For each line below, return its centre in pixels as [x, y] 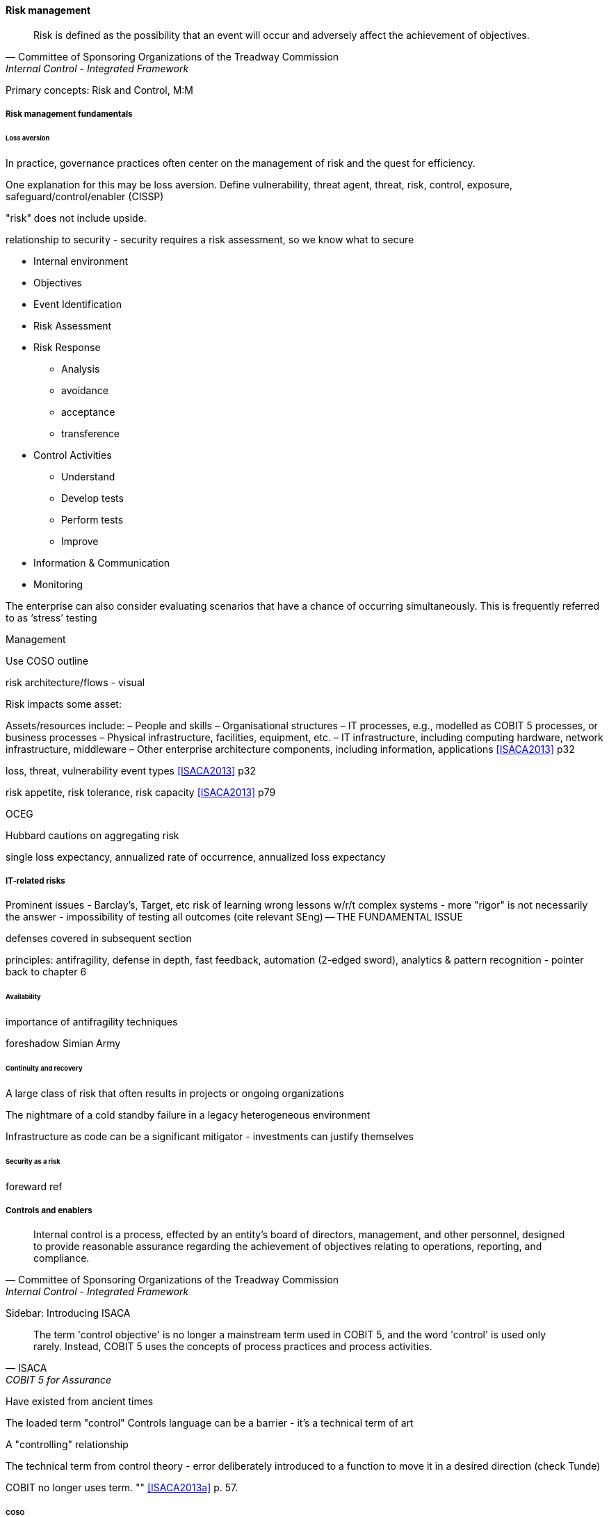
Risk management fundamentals [69, 114]
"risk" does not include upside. [76, 218]
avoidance [85, 390]
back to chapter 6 [46, 972]
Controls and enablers [49, 1210]
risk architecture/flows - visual [75, 682]
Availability [23, 997]
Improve [80, 541]
